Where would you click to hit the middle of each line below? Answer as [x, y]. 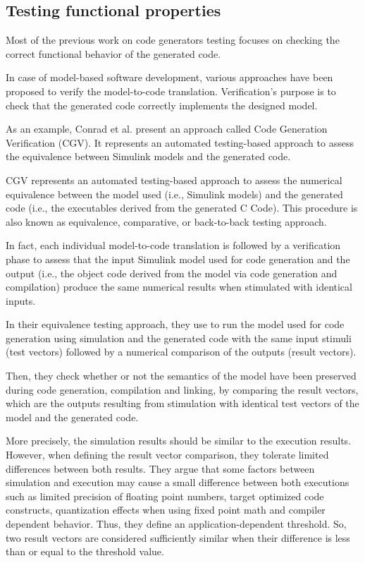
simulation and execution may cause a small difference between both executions [178, 482]
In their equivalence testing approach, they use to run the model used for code [175, 324]
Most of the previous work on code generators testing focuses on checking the [173, 40]
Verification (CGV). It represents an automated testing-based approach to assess [180, 142]
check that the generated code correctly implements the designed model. [162, 105]
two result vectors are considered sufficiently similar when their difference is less [178, 537]
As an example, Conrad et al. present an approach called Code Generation [167, 129]
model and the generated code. [72, 417]
